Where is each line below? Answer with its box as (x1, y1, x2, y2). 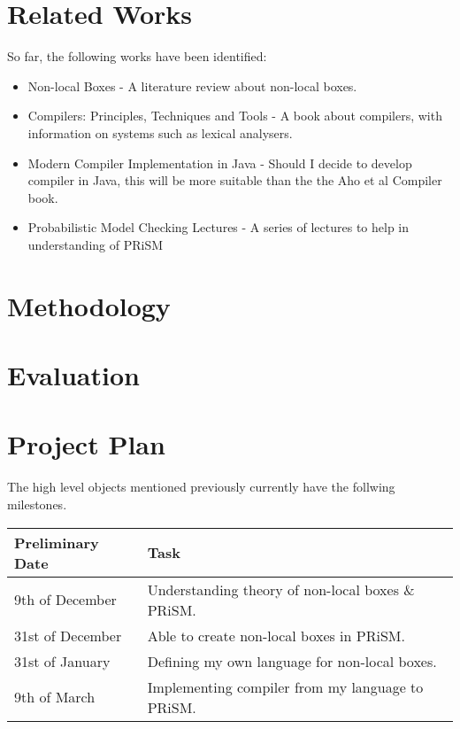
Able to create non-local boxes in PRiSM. (147, 624, 405, 646)
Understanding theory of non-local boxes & (147, 578, 415, 600)
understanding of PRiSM (27, 235, 164, 253)
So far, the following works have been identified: (7, 47, 267, 66)
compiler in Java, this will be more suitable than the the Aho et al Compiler (27, 171, 442, 190)
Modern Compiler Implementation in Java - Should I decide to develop (27, 153, 412, 172)
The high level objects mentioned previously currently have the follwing (7, 477, 395, 496)
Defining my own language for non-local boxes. (147, 650, 437, 671)
